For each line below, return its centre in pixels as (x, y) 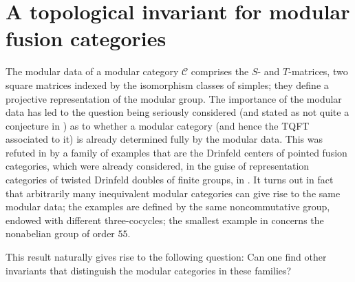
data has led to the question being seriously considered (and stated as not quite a (177, 112)
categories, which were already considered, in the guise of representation (158, 166)
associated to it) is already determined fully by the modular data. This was (164, 139)
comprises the (220, 71)
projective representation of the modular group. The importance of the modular (174, 98)
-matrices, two (318, 71)
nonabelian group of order (60, 233)
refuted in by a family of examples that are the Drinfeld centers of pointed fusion (176, 152)
